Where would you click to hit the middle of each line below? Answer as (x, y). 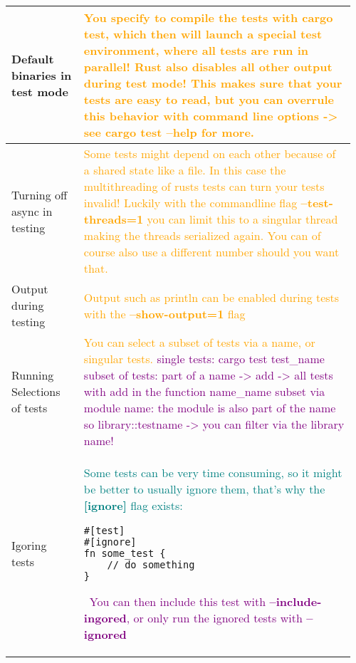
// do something (151, 565)
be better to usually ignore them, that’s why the (204, 489)
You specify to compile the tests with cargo (208, 17)
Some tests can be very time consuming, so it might (213, 473)
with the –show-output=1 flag (164, 313)
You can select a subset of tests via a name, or (199, 342)
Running (33, 375)
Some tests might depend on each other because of (210, 153)
